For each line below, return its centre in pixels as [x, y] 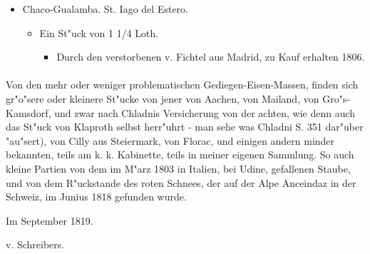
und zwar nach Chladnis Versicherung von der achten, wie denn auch [205, 112]
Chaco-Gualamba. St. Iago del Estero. [105, 9]
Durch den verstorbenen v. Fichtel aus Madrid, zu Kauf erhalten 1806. [211, 57]
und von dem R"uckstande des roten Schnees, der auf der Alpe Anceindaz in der [181, 182]
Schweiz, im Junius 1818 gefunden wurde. [96, 197]
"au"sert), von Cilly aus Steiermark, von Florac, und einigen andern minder [170, 140]
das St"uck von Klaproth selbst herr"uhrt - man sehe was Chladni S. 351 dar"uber [185, 127]
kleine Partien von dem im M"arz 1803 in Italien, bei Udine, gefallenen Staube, [178, 168]
